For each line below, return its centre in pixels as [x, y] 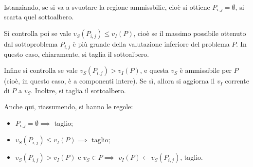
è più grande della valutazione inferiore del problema [151, 44]
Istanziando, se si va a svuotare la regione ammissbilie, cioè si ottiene [107, 7]
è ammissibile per [206, 70]
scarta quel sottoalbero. [39, 17]
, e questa [154, 70]
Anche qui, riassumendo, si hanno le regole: [69, 107]
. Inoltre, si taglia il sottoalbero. [78, 90]
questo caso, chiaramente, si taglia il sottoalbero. [77, 54]
